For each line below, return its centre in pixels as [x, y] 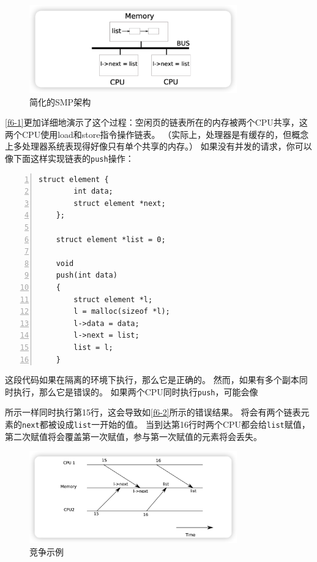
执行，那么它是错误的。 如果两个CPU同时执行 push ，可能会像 [136, 391]
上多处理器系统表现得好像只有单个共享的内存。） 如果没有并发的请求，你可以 [158, 146]
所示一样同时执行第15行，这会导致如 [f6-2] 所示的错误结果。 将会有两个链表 [153, 412]
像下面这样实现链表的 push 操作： [69, 158]
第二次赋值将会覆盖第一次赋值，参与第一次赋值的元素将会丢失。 [133, 436]
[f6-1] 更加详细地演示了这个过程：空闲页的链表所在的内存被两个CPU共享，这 [156, 122]
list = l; [93, 348]
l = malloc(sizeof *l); [122, 312]
